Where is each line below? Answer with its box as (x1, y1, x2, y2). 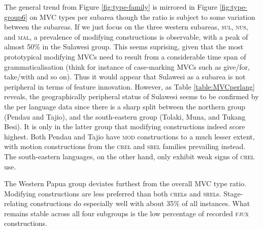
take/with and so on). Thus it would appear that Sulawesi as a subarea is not (4, 71, 246, 82)
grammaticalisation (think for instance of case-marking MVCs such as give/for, (4, 61, 250, 72)
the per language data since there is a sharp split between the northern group (4, 101, 245, 111)
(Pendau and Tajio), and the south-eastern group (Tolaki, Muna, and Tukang (4, 111, 246, 122)
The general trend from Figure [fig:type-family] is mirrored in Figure (4, 2, 218, 12)
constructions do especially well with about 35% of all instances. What (30, 198, 250, 209)
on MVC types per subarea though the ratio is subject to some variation (29, 11, 255, 22)
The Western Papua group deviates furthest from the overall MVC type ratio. (4, 178, 247, 189)
